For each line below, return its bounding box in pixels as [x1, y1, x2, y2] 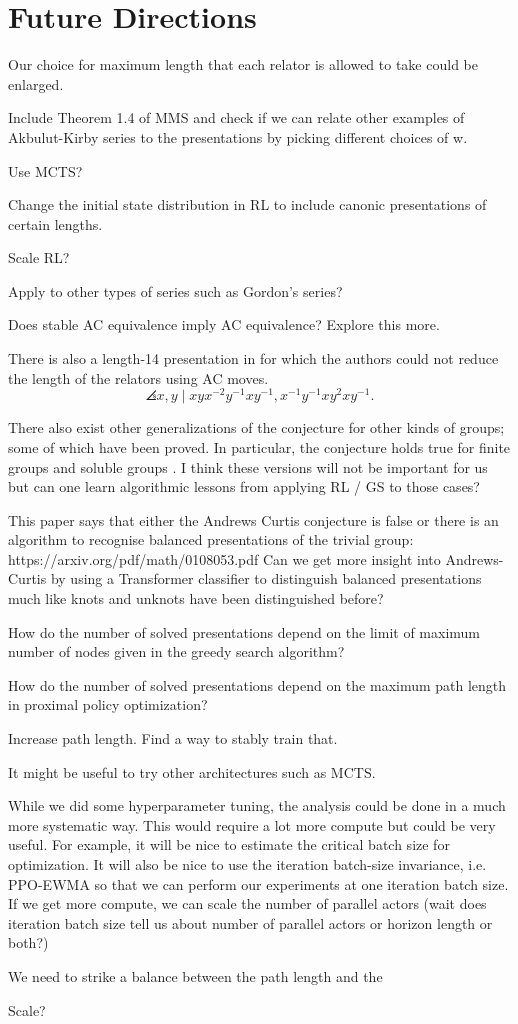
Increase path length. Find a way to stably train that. [8, 728, 338, 749]
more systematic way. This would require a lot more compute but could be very [8, 814, 496, 835]
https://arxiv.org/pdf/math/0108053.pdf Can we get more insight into [8, 548, 441, 569]
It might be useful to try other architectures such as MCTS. [8, 761, 376, 782]
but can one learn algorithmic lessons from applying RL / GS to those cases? [8, 476, 480, 497]
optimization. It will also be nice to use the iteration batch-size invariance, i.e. [8, 854, 487, 875]
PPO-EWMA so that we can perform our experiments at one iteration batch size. [8, 873, 509, 894]
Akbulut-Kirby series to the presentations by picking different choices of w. [8, 126, 468, 147]
